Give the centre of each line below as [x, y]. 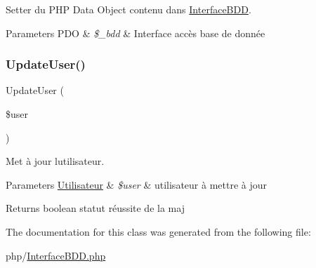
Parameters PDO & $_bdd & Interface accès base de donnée [136, 33]
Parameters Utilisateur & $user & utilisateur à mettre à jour [136, 184]
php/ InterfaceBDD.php [56, 255]
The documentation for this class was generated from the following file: [158, 231]
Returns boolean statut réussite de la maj [95, 208]
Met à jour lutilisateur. [55, 161]
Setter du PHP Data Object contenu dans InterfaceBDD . [129, 9]
